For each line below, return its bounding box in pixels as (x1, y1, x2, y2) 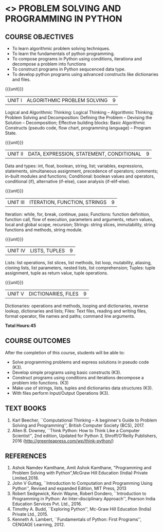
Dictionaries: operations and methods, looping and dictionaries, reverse (5, 303, 148, 309)
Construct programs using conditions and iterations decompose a (12, 374, 144, 380)
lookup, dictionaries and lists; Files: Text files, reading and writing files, (5, 308, 147, 314)
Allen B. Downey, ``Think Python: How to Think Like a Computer (12, 427, 140, 433)
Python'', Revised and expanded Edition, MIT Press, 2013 (12, 485, 127, 492)
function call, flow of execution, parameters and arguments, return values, (5, 217, 154, 222)
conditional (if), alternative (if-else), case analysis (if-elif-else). (5, 179, 130, 184)
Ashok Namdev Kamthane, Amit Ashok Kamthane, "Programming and (12, 465, 152, 471)
